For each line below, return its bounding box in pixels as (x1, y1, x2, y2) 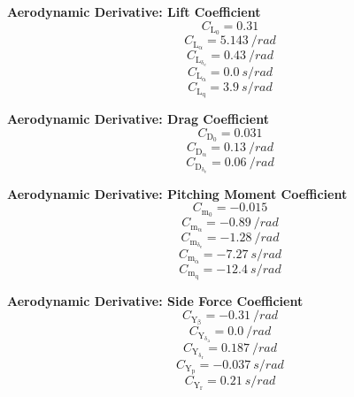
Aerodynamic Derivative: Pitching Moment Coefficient (7, 184, 348, 202)
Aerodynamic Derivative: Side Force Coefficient (7, 291, 304, 309)
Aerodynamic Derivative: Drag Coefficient (7, 109, 269, 127)
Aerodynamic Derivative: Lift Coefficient (7, 3, 261, 20)
